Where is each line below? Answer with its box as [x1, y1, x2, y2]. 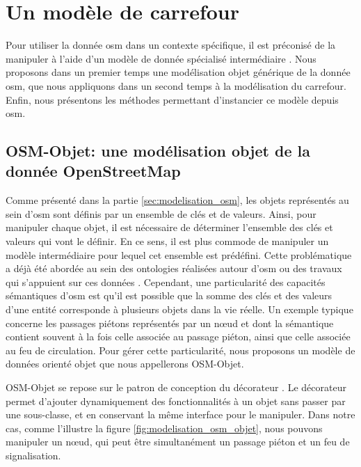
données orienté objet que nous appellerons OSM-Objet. [6, 356, 244, 371]
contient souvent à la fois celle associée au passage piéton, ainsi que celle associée [6, 329, 351, 344]
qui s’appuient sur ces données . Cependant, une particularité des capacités [6, 274, 326, 289]
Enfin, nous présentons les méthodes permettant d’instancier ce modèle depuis [6, 92, 339, 106]
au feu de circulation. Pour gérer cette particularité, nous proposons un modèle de [6, 342, 355, 357]
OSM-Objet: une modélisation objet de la [6, 140, 310, 161]
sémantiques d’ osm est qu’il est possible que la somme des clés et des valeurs [6, 288, 332, 303]
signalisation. [6, 448, 61, 462]
